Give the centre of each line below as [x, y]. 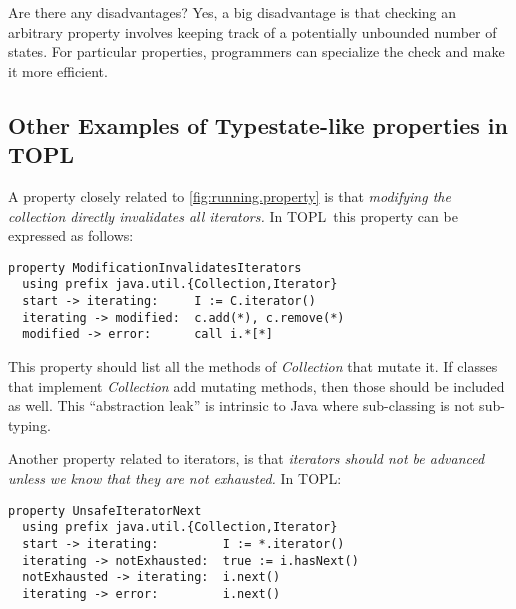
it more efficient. [58, 70]
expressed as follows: [71, 235]
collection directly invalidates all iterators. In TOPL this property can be [233, 215]
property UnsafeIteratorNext [105, 510]
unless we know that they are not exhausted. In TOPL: [175, 478]
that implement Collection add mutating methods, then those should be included [256, 385]
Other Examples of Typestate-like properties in [258, 124]
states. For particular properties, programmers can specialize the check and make [256, 51]
